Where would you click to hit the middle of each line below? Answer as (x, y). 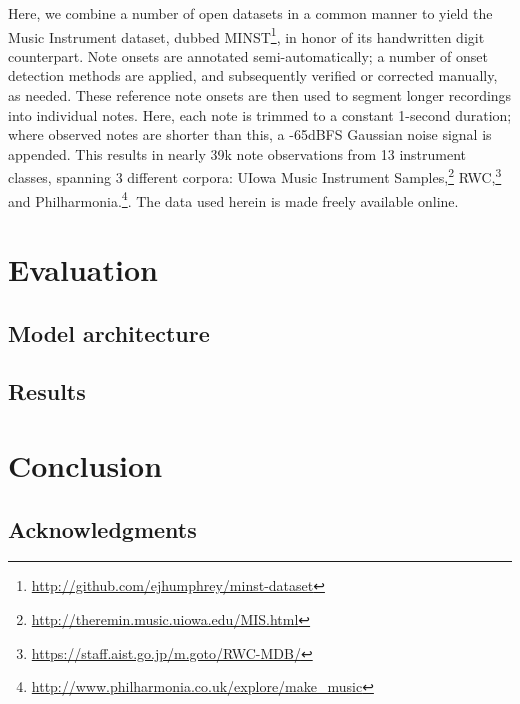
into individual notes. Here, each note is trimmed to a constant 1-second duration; (260, 114)
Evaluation (83, 269)
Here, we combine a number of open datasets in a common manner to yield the (250, 13)
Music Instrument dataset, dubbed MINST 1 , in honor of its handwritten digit (246, 35)
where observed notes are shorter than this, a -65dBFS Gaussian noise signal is (250, 134)
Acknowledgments (102, 528)
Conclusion (85, 465)
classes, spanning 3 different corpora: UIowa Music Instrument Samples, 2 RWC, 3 (255, 176)
